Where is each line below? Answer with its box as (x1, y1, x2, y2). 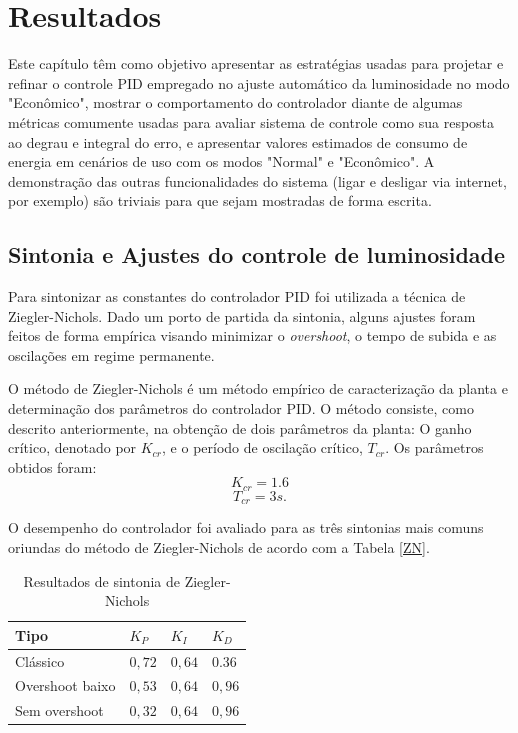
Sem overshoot (15, 700, 104, 721)
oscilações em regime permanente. (8, 344, 215, 365)
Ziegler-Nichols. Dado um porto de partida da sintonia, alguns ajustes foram (8, 305, 476, 326)
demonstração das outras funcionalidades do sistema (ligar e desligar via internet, (8, 170, 507, 191)
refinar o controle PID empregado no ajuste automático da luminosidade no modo (8, 72, 510, 93)
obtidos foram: (8, 456, 97, 477)
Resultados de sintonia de (23, 570, 180, 591)
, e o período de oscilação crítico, (162, 437, 363, 458)
